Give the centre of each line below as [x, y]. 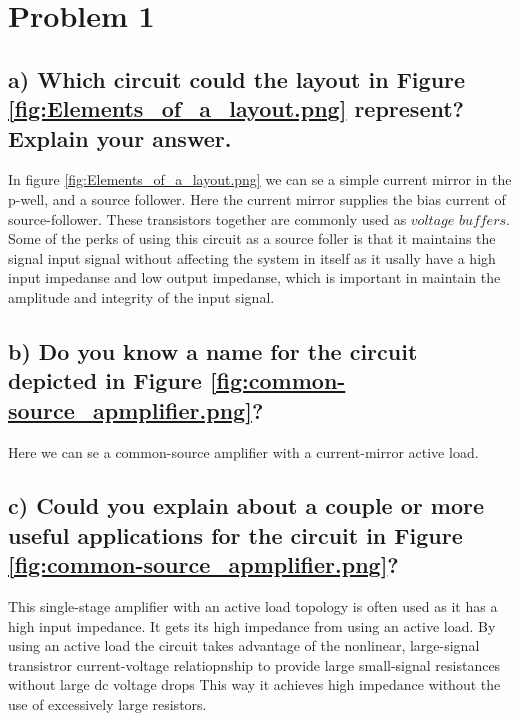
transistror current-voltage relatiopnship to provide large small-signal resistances [254, 664]
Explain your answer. [120, 137]
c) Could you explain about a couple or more [246, 505]
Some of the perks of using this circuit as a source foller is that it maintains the [252, 238]
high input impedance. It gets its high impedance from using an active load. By [252, 625]
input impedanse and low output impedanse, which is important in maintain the [254, 277]
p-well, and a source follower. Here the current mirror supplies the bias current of [257, 198]
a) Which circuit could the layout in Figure [237, 78]
